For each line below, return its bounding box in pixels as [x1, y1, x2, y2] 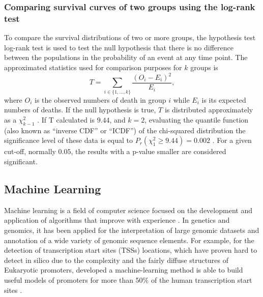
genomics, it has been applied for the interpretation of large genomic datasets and [4, 224, 259, 235]
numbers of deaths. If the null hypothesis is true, [4, 104, 156, 115]
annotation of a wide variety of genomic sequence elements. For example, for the [4, 234, 254, 245]
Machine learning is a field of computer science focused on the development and [4, 204, 252, 215]
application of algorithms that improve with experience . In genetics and [4, 215, 230, 225]
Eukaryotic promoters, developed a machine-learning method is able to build [4, 264, 243, 275]
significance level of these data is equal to [4, 135, 133, 145]
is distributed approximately [164, 104, 253, 115]
